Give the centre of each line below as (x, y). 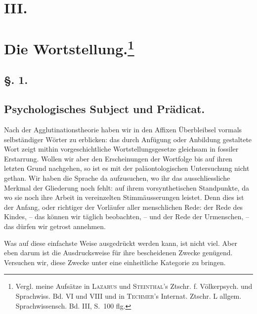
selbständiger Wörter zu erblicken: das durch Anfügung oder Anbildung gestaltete (128, 139)
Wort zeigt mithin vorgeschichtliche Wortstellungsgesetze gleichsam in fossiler (121, 149)
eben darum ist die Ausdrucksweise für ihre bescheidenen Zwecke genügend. (118, 253)
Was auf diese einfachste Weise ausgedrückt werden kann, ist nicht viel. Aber (121, 243)
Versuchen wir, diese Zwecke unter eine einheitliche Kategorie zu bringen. (115, 262)
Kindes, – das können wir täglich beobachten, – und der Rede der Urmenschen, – (127, 216)
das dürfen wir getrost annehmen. (55, 226)
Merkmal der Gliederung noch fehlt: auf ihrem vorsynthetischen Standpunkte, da (127, 187)
